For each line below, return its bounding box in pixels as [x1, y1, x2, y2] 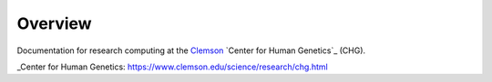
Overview [16, 14, 92, 33]
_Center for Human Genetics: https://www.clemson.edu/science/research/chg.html [16, 61, 328, 72]
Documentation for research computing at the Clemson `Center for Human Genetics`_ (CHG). [16, 45, 366, 56]
